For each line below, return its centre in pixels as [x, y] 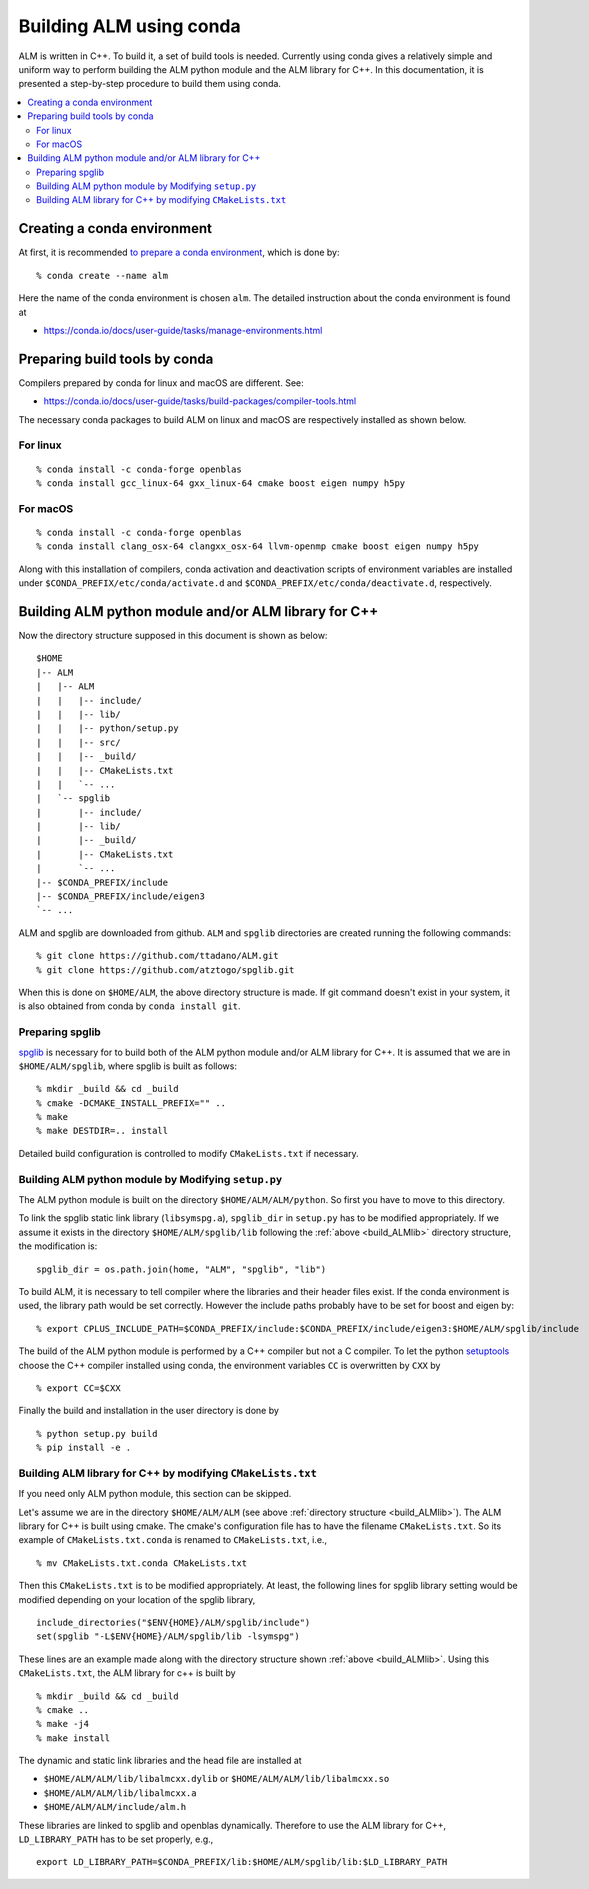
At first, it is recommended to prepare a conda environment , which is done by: [179, 252]
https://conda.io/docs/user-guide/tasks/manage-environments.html [183, 330]
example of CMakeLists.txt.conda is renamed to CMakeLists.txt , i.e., [173, 1540]
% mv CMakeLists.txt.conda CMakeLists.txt [142, 1563]
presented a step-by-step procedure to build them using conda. [150, 84]
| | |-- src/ [78, 742]
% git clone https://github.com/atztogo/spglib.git [165, 969]
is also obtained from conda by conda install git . [129, 1006]
